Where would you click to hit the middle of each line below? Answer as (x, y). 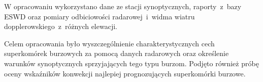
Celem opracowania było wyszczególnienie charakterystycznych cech (109, 43)
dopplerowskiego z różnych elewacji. (61, 26)
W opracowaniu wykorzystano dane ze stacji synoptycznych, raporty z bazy (123, 6)
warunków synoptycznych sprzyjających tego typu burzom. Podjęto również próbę (131, 63)
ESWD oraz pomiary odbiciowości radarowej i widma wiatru (100, 16)
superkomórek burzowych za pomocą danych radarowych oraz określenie (117, 53)
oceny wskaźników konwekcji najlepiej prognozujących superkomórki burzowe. (125, 73)
